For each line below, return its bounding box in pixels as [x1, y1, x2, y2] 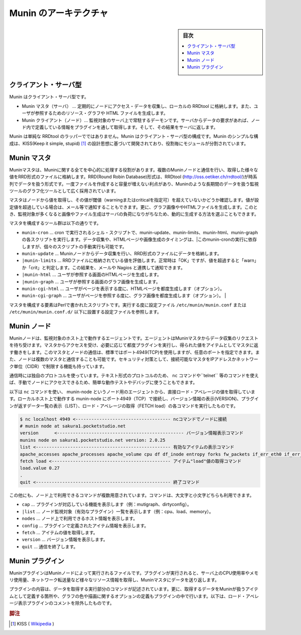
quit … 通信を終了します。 [22, 543, 78, 549]
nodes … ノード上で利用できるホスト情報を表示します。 [22, 516, 138, 522]
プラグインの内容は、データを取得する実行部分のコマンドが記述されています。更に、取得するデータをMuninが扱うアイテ [9, 586, 258, 592]
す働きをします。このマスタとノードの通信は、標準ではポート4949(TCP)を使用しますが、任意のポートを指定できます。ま [9, 349, 260, 355]
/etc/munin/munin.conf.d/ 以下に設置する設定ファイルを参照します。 [9, 309, 162, 315]
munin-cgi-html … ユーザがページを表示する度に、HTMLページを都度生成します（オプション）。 [22, 285, 225, 291]
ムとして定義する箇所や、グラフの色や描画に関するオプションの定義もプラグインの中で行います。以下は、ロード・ [9, 593, 246, 599]
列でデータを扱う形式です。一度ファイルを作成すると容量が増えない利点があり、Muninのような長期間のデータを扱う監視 [9, 181, 259, 187]
